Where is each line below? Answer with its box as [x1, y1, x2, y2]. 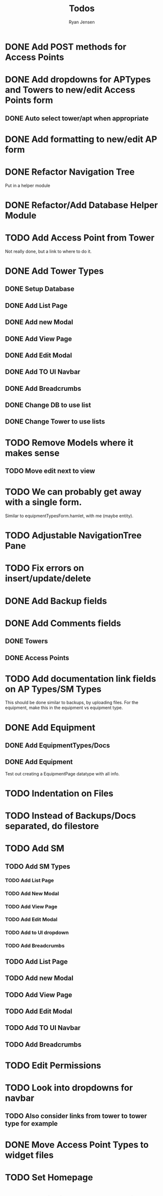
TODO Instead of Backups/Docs [5, 811, 136, 821]
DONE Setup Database [5, 285, 74, 293]
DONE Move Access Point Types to [5, 1139, 149, 1150]
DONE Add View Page [5, 335, 72, 343]
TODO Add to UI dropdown [5, 929, 69, 936]
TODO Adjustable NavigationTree [5, 530, 142, 541]
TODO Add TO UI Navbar [5, 1024, 81, 1032]
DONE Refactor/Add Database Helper [5, 200, 158, 210]
